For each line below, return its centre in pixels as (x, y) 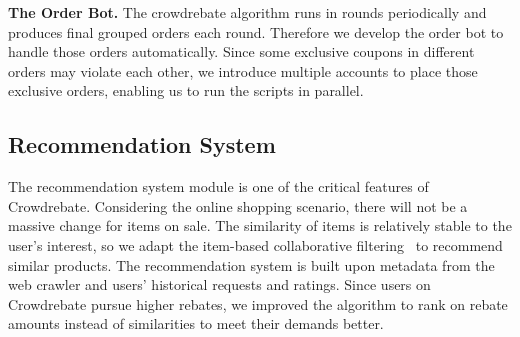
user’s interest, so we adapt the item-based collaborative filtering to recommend (255, 244)
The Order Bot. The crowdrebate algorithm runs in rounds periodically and (247, 12)
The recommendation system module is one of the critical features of (218, 186)
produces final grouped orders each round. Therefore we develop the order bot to (256, 31)
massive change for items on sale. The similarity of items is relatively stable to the (260, 225)
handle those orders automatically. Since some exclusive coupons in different (241, 51)
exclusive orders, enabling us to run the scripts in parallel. (186, 90)
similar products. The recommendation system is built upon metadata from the (251, 264)
